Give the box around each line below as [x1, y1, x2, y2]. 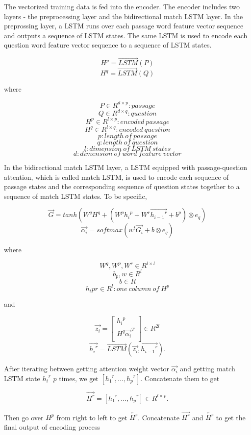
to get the [216, 412, 246, 422]
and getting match [180, 363, 235, 374]
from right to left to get [56, 412, 127, 422]
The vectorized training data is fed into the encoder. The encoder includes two [4, 1, 240, 11]
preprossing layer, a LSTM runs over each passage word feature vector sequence [4, 21, 244, 31]
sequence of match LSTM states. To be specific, [4, 191, 147, 201]
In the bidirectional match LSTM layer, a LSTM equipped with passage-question [4, 162, 248, 172]
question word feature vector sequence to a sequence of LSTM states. [4, 40, 212, 50]
